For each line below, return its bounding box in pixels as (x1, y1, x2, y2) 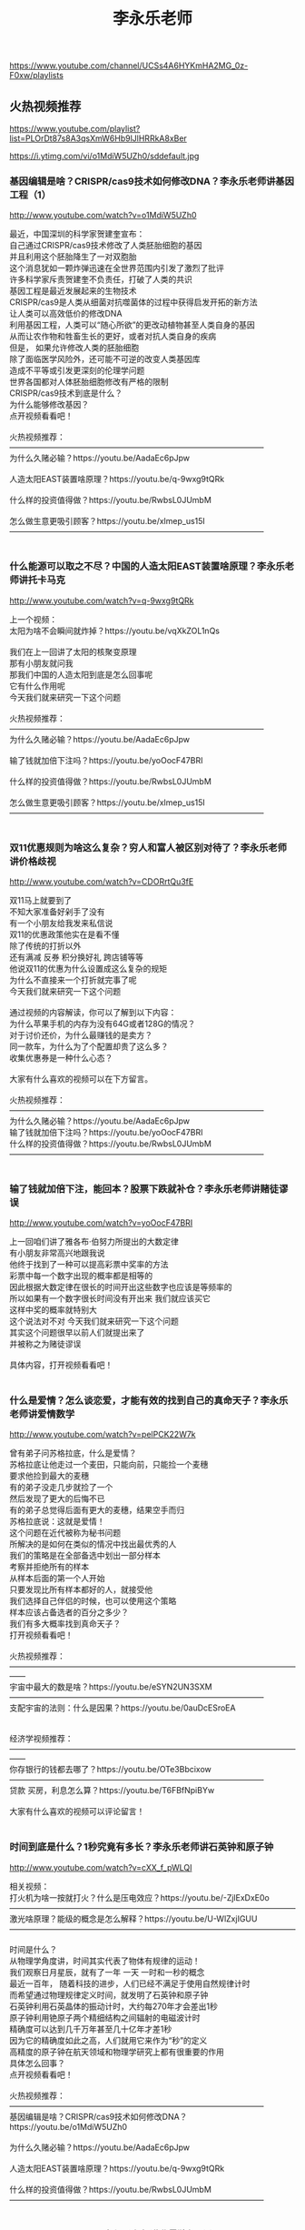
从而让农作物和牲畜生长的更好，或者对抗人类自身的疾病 (9, 331, 216, 342)
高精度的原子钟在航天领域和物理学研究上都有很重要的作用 (9, 2046, 224, 2057)
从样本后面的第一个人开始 (9, 1573, 105, 1584)
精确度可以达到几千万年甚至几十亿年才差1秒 (9, 2023, 172, 2034)
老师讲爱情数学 (9, 1408, 75, 1420)
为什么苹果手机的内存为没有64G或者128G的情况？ (9, 1018, 196, 1029)
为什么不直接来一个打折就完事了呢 (9, 974, 137, 985)
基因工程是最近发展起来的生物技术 (9, 286, 137, 297)
